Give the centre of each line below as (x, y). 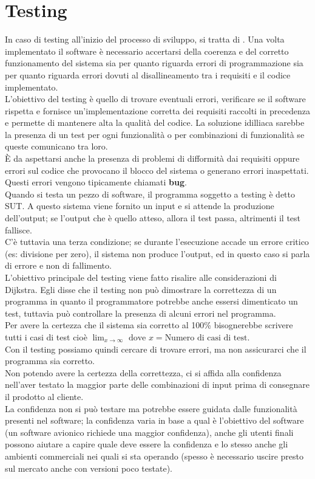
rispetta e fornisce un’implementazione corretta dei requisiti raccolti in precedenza (157, 110)
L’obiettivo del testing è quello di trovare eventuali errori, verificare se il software (155, 99)
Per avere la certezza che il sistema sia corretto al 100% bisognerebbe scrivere (149, 325)
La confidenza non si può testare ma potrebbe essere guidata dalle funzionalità (151, 408)
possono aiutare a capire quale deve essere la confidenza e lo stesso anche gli (147, 444)
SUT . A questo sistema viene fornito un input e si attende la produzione (140, 206)
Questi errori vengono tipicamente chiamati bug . (96, 182)
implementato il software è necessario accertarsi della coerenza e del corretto (147, 51)
